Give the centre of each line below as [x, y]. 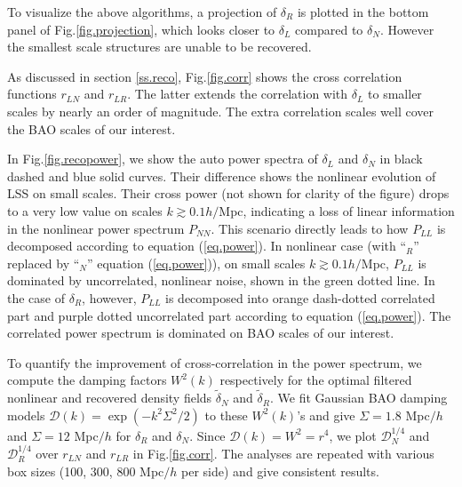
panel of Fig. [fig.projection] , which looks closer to [141, 29]
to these [226, 415]
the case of [36, 297]
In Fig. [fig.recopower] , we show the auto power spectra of [163, 159]
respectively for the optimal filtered [316, 380]
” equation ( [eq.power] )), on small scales [196, 263]
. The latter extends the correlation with [238, 94]
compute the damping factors [87, 380]
